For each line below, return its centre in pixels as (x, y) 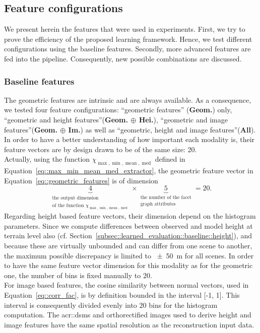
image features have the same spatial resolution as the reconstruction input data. (129, 324)
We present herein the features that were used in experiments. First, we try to (125, 29)
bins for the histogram (183, 305)
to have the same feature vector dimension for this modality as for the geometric (128, 265)
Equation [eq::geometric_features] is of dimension (81, 180)
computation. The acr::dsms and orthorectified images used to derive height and (128, 315)
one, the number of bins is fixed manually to (73, 275)
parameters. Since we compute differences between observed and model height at (128, 225)
